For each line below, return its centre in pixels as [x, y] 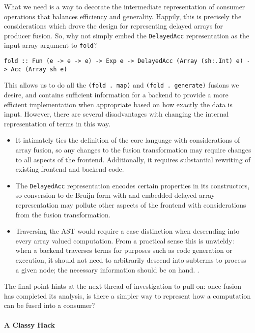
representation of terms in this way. [57, 123]
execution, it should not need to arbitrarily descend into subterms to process [131, 260]
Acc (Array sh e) [39, 69]
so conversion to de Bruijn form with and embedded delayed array [115, 195]
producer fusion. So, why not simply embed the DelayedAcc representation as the [127, 35]
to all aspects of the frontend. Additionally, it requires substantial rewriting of [133, 159]
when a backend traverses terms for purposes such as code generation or [124, 250]
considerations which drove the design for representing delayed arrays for [113, 26]
